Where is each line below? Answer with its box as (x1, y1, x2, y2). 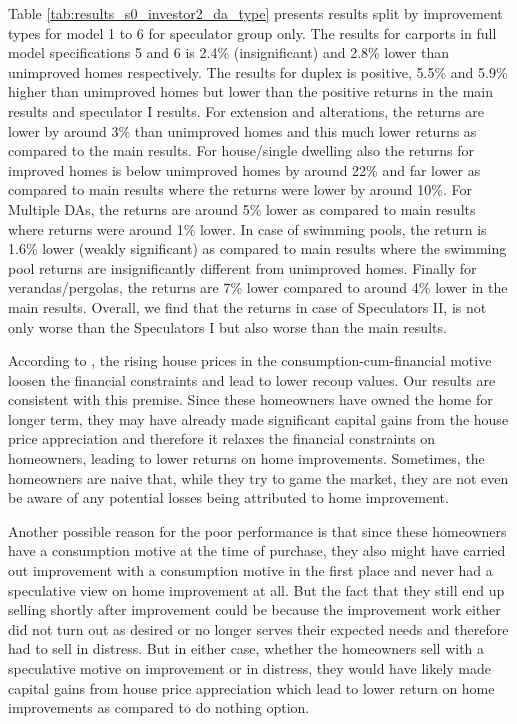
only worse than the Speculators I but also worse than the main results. (8, 316, 447, 337)
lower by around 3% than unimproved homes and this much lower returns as (8, 120, 477, 141)
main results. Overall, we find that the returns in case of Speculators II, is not (8, 296, 487, 317)
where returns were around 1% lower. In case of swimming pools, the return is (8, 218, 487, 239)
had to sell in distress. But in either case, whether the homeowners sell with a (8, 638, 485, 659)
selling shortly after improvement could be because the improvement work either (8, 599, 501, 620)
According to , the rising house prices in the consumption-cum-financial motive (8, 350, 492, 371)
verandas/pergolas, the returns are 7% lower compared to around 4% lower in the (8, 277, 508, 298)
